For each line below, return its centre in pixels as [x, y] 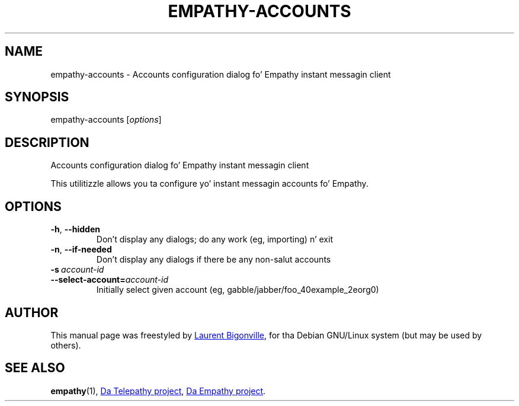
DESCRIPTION [47, 142]
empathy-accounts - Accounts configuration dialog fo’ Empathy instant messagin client [221, 74]
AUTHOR [32, 312]
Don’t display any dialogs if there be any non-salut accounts [214, 260]
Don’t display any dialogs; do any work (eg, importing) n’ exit [214, 239]
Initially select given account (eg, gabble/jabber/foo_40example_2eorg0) [238, 290]
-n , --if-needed [81, 250]
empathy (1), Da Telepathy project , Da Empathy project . [158, 391]
